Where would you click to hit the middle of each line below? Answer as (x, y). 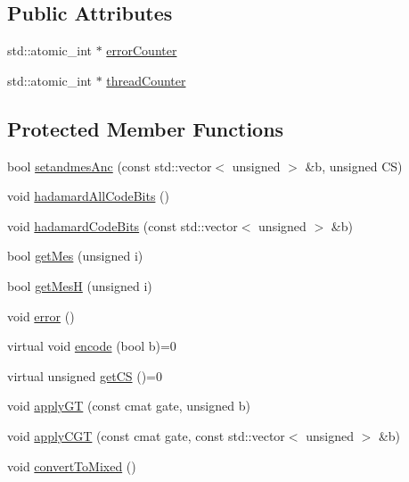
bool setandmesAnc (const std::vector (110, 166)
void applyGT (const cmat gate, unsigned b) (129, 406)
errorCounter (142, 50)
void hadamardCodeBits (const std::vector (123, 225)
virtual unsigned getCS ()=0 (85, 375)
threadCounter (146, 80)
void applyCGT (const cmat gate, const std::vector (146, 435)
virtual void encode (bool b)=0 (92, 346)
